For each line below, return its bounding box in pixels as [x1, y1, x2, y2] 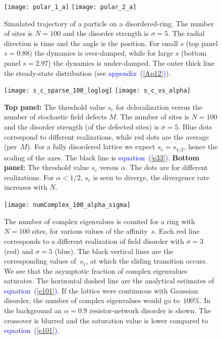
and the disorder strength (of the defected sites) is [4, 121, 159, 132]
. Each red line [154, 226, 200, 236]
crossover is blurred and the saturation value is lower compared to [4, 315, 208, 325]
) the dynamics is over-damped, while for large [29, 48, 174, 58]
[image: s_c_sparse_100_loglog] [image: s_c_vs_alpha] [4, 87, 191, 95]
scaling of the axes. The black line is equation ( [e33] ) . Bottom [4, 152, 200, 162]
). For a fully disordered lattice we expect [27, 141, 155, 152]
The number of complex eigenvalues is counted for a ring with [4, 216, 195, 226]
